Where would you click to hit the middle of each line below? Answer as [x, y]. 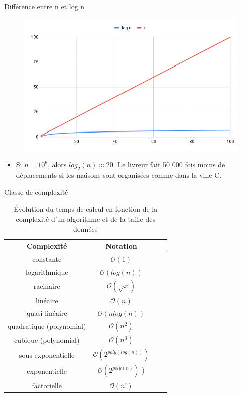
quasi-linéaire [47, 313]
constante [47, 259]
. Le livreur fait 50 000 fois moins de [169, 164]
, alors [57, 164]
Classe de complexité [36, 192]
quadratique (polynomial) [47, 326]
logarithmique [47, 271]
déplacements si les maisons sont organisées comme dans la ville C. [119, 175]
